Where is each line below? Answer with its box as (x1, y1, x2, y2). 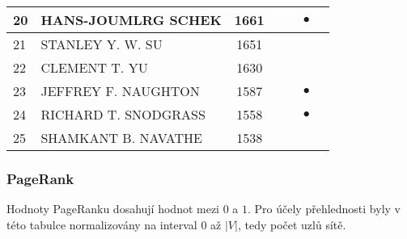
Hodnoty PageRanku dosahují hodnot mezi (6, 200, 220, 217)
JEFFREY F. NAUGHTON (40, 82, 200, 100)
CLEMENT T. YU (40, 58, 148, 77)
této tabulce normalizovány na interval (6, 216, 197, 233)
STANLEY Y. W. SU (40, 35, 163, 53)
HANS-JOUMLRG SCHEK (40, 10, 222, 29)
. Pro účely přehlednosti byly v (248, 200, 401, 217)
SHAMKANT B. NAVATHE (40, 128, 202, 147)
